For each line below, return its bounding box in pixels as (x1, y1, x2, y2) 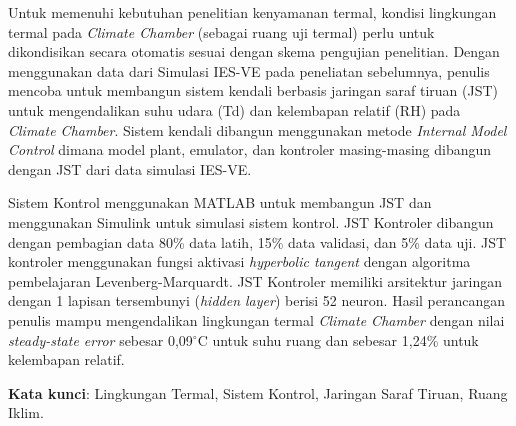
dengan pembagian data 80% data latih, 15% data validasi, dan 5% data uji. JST (8, 231, 507, 252)
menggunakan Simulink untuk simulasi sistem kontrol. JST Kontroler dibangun (8, 211, 494, 232)
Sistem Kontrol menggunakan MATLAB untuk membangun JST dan (8, 192, 432, 213)
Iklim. (8, 402, 44, 423)
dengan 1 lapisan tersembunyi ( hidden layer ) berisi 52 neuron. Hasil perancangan (8, 290, 506, 311)
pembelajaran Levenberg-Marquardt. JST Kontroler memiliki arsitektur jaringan (8, 270, 503, 291)
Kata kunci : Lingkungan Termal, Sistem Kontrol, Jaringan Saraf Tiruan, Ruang (8, 382, 508, 403)
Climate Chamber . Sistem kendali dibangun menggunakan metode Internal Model (8, 119, 507, 140)
